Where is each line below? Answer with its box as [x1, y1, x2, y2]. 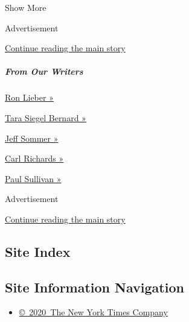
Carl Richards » [5, 152, 64, 165]
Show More [5, 1, 46, 13]
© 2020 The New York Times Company [19, 306, 168, 318]
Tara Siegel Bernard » [5, 111, 86, 124]
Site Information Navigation [5, 277, 184, 296]
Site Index [5, 242, 71, 260]
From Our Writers [5, 65, 83, 78]
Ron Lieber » [5, 91, 54, 104]
